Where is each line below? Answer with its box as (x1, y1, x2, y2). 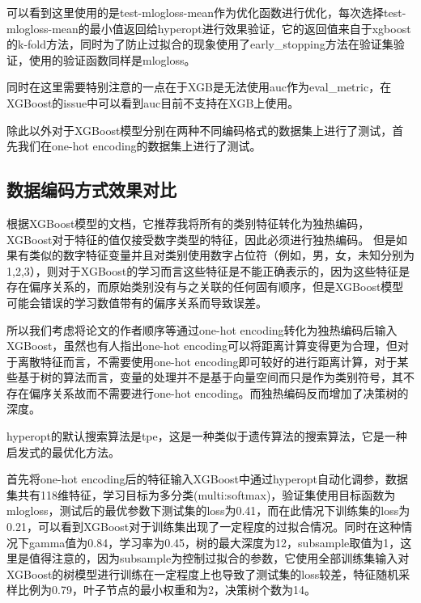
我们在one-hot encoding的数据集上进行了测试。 (17, 137, 262, 154)
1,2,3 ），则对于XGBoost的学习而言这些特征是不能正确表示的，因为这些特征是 (6, 262, 410, 279)
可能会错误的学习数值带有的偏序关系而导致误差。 (6, 293, 267, 310)
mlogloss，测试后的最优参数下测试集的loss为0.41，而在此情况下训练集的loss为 (6, 502, 410, 519)
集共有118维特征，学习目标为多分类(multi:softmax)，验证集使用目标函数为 (6, 486, 396, 503)
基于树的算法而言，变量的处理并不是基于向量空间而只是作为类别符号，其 (17, 369, 403, 386)
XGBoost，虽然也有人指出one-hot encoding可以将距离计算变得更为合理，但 (6, 337, 398, 354)
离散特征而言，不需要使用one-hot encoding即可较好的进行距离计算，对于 (17, 352, 398, 369)
